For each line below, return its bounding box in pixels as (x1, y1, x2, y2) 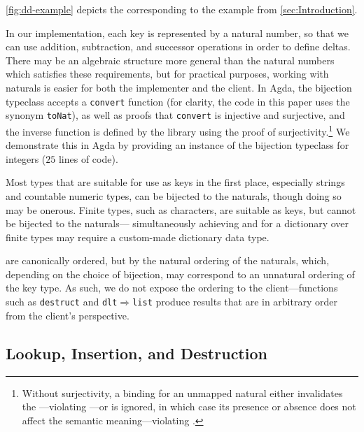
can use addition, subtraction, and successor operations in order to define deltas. (6, 39, 351, 54)
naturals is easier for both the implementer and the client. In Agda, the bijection (6, 80, 352, 94)
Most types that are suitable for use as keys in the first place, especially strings (6, 175, 345, 189)
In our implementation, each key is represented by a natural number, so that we (6, 25, 349, 40)
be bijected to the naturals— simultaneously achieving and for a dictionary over (6, 216, 349, 231)
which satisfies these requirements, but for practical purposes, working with (6, 66, 329, 81)
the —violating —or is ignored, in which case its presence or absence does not (22, 399, 356, 414)
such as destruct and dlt (6, 294, 118, 309)
